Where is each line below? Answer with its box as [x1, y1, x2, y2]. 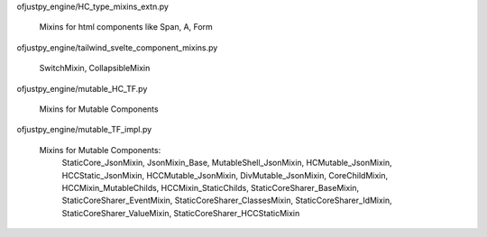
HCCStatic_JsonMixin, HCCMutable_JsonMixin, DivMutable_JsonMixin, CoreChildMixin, [61, 169, 389, 180]
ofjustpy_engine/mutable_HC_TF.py [16, 83, 148, 94]
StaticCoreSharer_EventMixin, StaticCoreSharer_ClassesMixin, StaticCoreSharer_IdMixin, [61, 195, 392, 206]
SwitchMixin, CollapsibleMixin [39, 63, 151, 74]
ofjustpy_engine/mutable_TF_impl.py [16, 124, 152, 135]
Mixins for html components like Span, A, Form [39, 22, 214, 32]
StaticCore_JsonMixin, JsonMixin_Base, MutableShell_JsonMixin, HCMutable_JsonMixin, [61, 158, 392, 169]
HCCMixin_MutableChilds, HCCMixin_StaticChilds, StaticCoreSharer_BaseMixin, [61, 182, 360, 193]
